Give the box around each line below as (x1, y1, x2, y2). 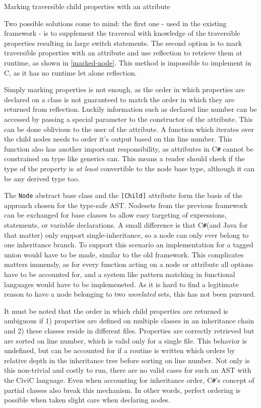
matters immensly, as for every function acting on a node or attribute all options (4, 259, 253, 269)
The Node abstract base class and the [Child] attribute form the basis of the (4, 190, 242, 200)
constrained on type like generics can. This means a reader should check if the (4, 153, 245, 164)
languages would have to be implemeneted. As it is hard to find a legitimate (4, 279, 239, 289)
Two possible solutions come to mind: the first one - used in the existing (4, 18, 227, 28)
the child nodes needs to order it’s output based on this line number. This (4, 133, 232, 144)
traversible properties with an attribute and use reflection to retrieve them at (4, 47, 242, 58)
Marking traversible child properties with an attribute (4, 1, 170, 11)
